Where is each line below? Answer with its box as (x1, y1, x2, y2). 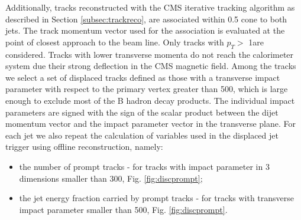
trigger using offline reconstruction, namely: (5, 140, 163, 153)
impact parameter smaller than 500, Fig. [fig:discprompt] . (19, 203, 228, 215)
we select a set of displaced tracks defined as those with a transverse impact (5, 71, 280, 83)
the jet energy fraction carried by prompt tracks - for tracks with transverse (19, 192, 294, 204)
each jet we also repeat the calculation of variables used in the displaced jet (5, 129, 279, 141)
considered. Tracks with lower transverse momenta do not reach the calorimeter (5, 48, 294, 60)
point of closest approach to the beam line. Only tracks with (5, 35, 224, 48)
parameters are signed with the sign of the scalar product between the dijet (5, 106, 279, 118)
